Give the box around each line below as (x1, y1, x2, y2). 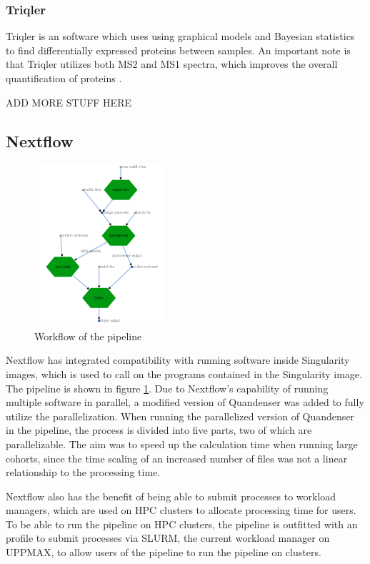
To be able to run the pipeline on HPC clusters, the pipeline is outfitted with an (6, 516, 358, 531)
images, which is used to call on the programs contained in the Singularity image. (6, 366, 362, 381)
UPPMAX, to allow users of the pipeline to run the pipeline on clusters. (6, 545, 321, 560)
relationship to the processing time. (6, 465, 161, 480)
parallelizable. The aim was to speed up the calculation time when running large (6, 436, 358, 451)
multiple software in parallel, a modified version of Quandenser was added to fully (6, 395, 364, 410)
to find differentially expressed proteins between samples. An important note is (6, 42, 351, 57)
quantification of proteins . (6, 71, 122, 85)
